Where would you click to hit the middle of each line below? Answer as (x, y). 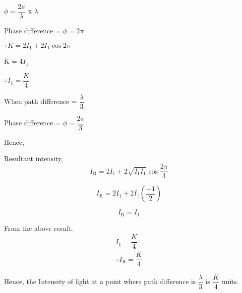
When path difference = (41, 101)
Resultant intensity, (33, 158)
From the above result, (38, 228)
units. (230, 281)
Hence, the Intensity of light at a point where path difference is (100, 281)
